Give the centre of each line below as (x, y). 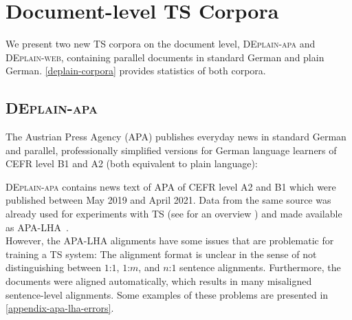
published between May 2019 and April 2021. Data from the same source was (168, 200)
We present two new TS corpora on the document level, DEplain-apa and (161, 44)
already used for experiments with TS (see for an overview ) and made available (174, 214)
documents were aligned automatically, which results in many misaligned (159, 281)
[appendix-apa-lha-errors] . (60, 308)
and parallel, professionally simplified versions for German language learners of (171, 150)
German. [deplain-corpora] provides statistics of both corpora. (136, 71)
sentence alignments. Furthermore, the (260, 267)
